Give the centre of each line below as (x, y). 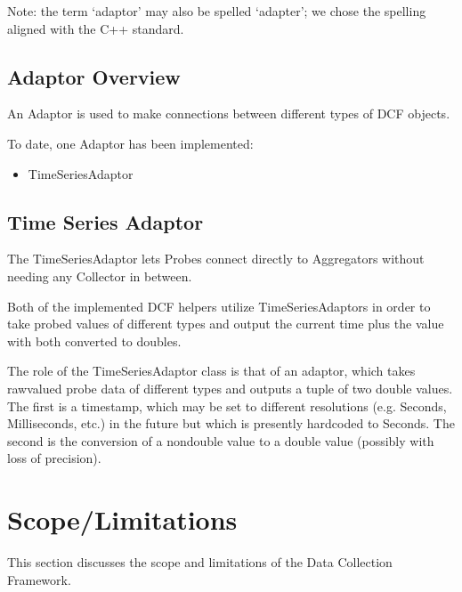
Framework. (39, 579)
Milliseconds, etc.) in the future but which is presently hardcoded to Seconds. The (231, 423)
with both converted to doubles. (94, 341)
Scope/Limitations (122, 519)
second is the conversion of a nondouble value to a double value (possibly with (221, 440)
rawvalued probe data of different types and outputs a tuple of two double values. (230, 388)
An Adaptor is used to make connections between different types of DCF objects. (229, 114)
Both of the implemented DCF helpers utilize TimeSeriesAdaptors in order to (219, 306)
